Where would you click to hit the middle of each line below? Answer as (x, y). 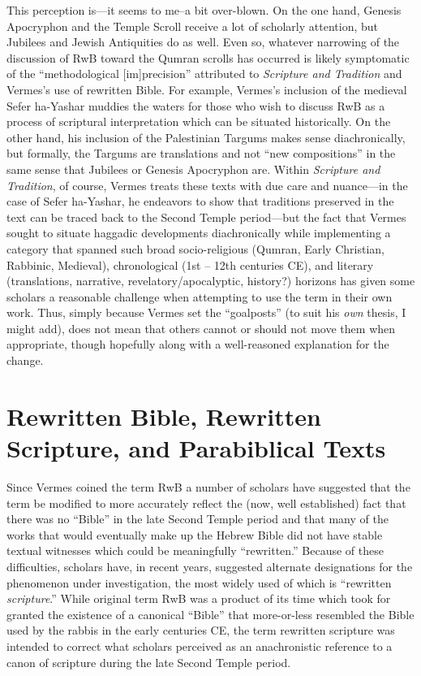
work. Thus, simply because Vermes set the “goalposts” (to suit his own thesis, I (206, 312)
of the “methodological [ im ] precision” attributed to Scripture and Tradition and (204, 74)
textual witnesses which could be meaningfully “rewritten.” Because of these (195, 550)
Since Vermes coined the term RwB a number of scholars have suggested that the (208, 486)
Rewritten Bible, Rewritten (164, 416)
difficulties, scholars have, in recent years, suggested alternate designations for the (210, 566)
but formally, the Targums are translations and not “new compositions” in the (201, 153)
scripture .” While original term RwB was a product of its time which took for (199, 598)
